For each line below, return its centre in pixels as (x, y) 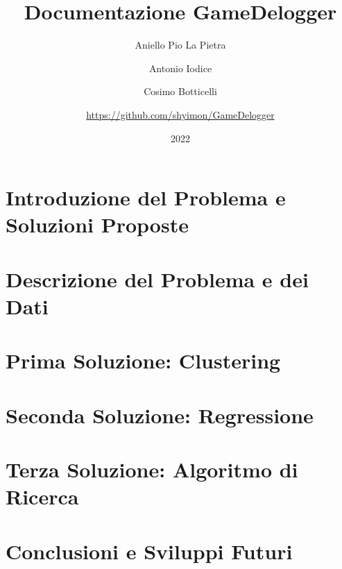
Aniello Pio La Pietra (180, 45)
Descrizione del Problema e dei (157, 279)
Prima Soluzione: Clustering (143, 360)
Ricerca (42, 496)
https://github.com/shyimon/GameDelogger (180, 114)
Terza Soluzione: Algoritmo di (152, 469)
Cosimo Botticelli (180, 91)
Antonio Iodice (180, 68)
